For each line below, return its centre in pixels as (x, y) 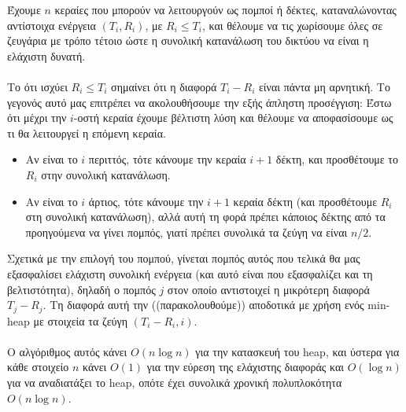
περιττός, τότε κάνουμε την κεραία (167, 159)
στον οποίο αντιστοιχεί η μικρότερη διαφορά (268, 289)
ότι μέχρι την (37, 118)
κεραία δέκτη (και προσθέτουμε (305, 201)
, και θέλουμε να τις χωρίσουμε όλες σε (292, 25)
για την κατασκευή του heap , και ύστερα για (297, 351)
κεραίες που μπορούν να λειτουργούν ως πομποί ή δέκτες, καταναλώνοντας (225, 9)
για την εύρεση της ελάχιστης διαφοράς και (245, 367)
